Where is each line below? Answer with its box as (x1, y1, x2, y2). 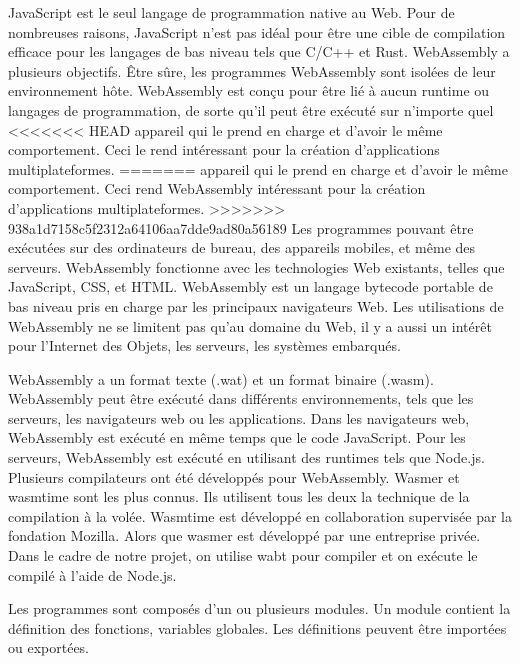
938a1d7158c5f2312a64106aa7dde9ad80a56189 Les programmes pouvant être (8, 217, 474, 238)
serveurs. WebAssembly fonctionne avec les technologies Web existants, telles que (8, 256, 505, 277)
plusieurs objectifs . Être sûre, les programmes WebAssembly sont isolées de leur (8, 60, 496, 81)
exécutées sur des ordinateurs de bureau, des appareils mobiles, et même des (8, 237, 476, 258)
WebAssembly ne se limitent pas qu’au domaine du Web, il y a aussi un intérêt (8, 315, 492, 336)
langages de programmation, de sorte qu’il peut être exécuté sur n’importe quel (8, 99, 494, 120)
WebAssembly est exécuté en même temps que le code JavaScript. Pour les (8, 427, 466, 448)
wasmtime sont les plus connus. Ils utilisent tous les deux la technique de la (8, 486, 470, 507)
